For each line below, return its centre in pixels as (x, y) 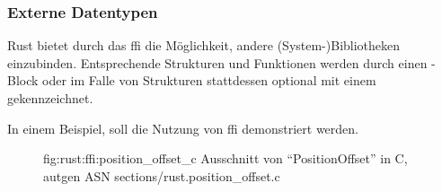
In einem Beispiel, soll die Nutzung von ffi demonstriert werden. (183, 128)
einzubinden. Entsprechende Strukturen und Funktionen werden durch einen (217, 62)
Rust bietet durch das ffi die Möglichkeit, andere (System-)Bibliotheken (204, 45)
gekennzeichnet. (50, 98)
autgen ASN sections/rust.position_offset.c (162, 175)
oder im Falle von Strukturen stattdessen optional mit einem (209, 80)
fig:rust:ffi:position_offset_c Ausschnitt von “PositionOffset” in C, (225, 158)
